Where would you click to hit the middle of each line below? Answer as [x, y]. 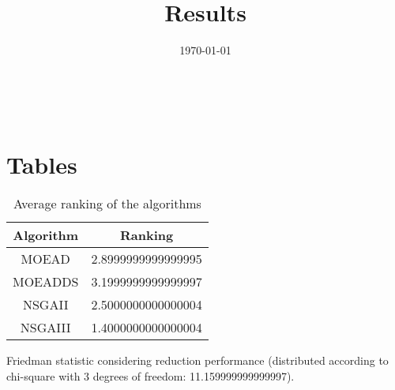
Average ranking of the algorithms [107, 204]
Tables [42, 164]
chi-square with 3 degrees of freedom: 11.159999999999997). [150, 376]
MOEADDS [46, 282]
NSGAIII [45, 328]
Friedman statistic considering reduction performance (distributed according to [197, 360]
